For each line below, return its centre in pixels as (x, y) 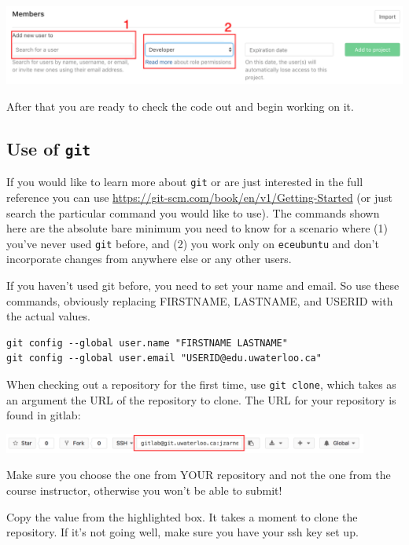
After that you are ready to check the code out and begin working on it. (180, 106)
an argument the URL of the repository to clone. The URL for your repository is (201, 399)
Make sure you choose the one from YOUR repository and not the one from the (199, 475)
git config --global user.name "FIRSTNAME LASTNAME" (147, 343)
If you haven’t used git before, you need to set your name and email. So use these (203, 285)
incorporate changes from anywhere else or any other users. (149, 259)
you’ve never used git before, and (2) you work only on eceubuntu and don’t (193, 243)
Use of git (48, 148)
